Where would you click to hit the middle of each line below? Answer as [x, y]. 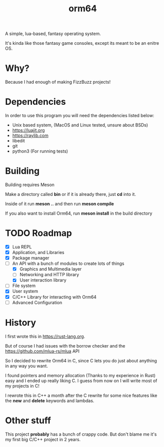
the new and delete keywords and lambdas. [50, 400]
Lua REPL [22, 247]
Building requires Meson [30, 185]
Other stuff [28, 420]
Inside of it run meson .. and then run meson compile [60, 204]
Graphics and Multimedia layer [51, 269]
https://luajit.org [29, 130]
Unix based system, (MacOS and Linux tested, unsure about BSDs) [80, 125]
